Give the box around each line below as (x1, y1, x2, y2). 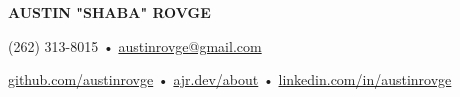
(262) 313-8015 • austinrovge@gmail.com (8, 35, 262, 56)
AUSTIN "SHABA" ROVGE (8, 2, 211, 22)
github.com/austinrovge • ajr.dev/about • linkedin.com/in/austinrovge (8, 69, 452, 90)
